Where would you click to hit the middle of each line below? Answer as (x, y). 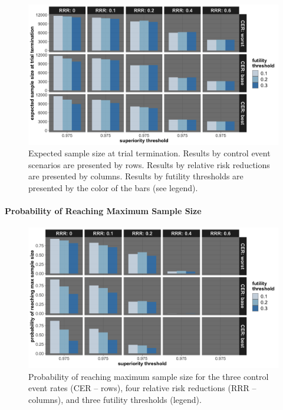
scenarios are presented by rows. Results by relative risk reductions (149, 164)
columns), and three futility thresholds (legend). (115, 399)
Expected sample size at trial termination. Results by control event (149, 153)
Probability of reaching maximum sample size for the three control (149, 376)
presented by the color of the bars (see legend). (113, 188)
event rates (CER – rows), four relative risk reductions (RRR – (142, 388)
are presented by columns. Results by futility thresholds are (136, 176)
